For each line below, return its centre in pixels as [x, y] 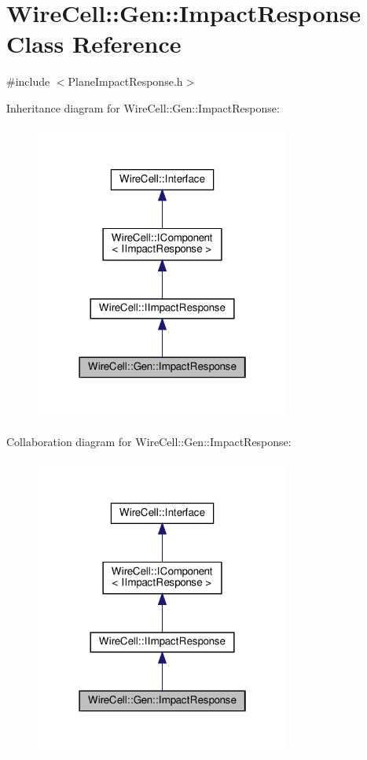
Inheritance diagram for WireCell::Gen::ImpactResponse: [143, 107]
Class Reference [94, 44]
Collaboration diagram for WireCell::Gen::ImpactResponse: [149, 442]
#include [28, 81]
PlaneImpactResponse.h [125, 81]
